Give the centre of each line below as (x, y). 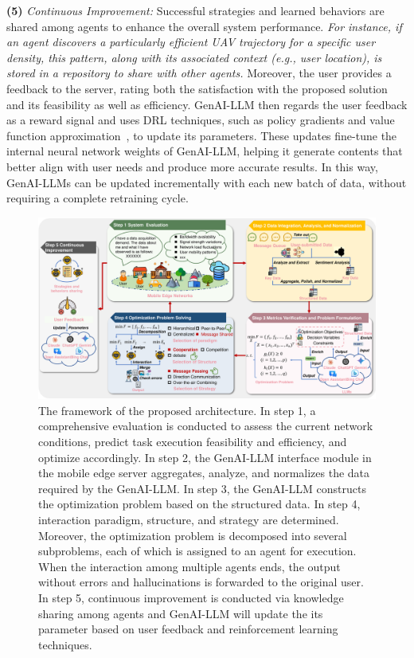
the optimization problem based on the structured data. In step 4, (199, 504)
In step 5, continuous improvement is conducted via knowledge (191, 597)
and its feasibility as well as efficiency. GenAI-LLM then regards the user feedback (207, 104)
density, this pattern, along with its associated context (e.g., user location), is (194, 57)
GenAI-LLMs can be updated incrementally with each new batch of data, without (207, 182)
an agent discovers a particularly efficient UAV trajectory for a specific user (191, 42)
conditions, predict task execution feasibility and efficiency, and (193, 442)
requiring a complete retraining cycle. (98, 198)
